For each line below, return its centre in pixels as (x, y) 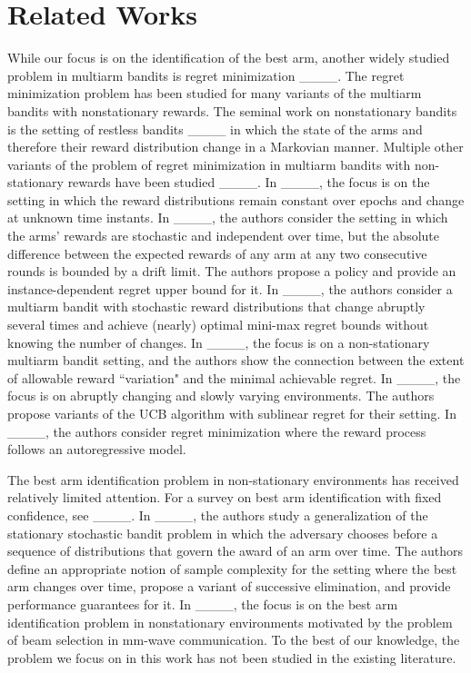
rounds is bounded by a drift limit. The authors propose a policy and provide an (232, 271)
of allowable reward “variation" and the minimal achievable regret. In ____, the (234, 377)
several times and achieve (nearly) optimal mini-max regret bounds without (218, 325)
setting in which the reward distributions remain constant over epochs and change (236, 199)
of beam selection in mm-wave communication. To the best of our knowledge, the (234, 640)
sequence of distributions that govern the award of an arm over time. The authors (235, 551)
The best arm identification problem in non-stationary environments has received (233, 479)
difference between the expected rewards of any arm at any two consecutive (217, 253)
